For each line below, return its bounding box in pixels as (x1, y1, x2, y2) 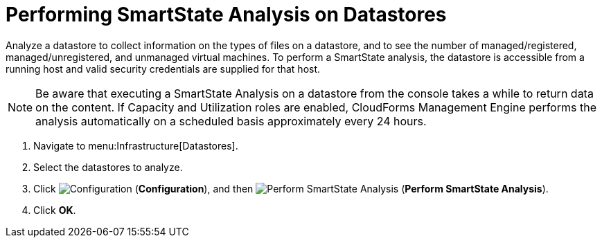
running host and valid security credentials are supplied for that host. (6, 62, 321, 75)
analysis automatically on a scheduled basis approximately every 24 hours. (35, 114, 427, 128)
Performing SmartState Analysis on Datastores (6, 3, 447, 26)
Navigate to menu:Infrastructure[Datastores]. (33, 139, 238, 152)
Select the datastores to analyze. (33, 161, 183, 173)
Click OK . (33, 204, 76, 216)
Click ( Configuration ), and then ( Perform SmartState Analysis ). (33, 182, 549, 195)
